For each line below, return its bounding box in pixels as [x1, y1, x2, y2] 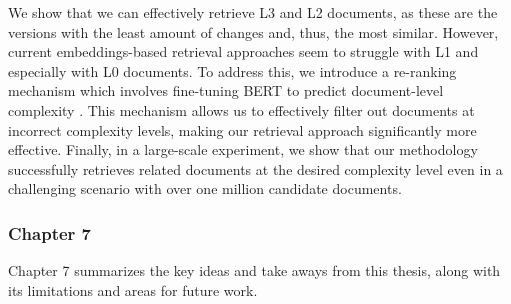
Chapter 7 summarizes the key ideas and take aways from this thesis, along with [8, 260, 501, 281]
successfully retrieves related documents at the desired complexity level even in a [8, 158, 503, 179]
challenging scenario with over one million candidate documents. [8, 178, 402, 199]
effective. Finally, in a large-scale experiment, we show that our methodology [8, 139, 478, 160]
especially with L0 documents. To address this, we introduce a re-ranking [8, 60, 457, 81]
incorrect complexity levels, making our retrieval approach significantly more [8, 119, 477, 140]
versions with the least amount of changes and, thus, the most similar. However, [8, 21, 499, 42]
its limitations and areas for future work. [8, 279, 258, 300]
